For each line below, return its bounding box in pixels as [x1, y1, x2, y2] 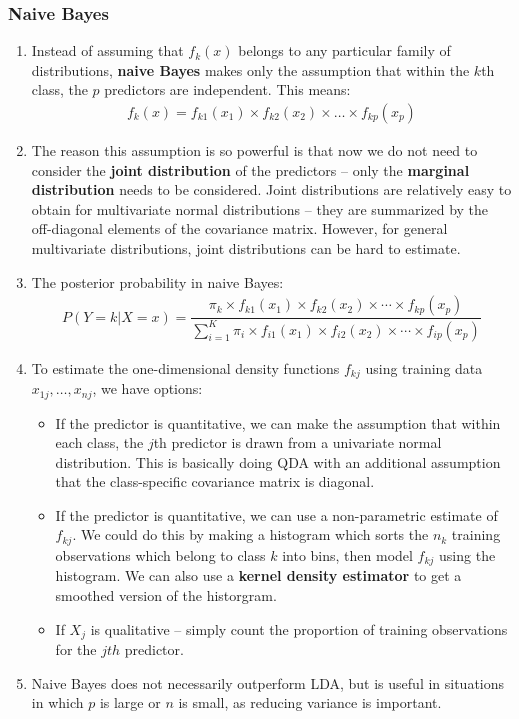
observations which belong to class [55, 544, 266, 565]
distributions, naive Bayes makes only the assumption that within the [31, 59, 470, 80]
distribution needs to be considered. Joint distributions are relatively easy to [31, 179, 512, 200]
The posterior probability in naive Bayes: [31, 271, 284, 292]
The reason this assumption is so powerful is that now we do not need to [31, 140, 478, 161]
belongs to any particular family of [238, 40, 451, 61]
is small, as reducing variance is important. [178, 692, 442, 713]
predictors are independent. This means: [104, 79, 351, 100]
